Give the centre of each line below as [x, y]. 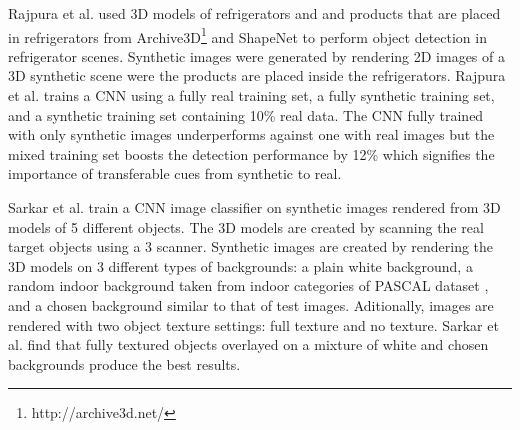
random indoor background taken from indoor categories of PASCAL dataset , [248, 285]
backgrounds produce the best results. [124, 363]
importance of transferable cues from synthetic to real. [175, 173]
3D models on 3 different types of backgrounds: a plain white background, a [240, 265]
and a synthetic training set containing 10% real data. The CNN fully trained [246, 114]
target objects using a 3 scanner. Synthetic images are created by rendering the [251, 246]
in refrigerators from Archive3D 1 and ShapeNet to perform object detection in [247, 35]
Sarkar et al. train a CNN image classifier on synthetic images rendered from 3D [254, 207]
